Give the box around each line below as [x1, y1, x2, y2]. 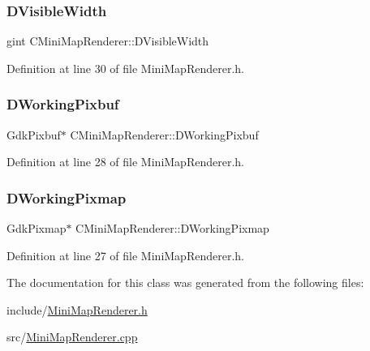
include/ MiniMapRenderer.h [6, 301, 148, 318]
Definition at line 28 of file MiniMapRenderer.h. [6, 153, 244, 170]
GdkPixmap [6, 220, 67, 237]
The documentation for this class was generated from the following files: [6, 274, 364, 291]
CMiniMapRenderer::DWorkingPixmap [75, 220, 269, 237]
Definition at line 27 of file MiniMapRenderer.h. [6, 246, 244, 263]
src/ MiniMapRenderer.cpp [6, 328, 138, 345]
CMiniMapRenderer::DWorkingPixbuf [70, 126, 259, 143]
